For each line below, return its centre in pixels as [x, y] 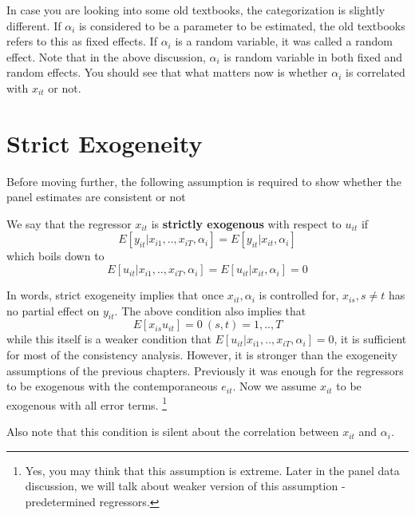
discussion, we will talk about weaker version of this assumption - [185, 486]
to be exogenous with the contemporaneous [112, 386]
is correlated [375, 72]
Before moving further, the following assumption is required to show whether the [204, 181]
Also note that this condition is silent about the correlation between [173, 432]
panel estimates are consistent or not [96, 197]
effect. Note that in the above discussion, [106, 56]
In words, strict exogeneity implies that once [115, 295]
